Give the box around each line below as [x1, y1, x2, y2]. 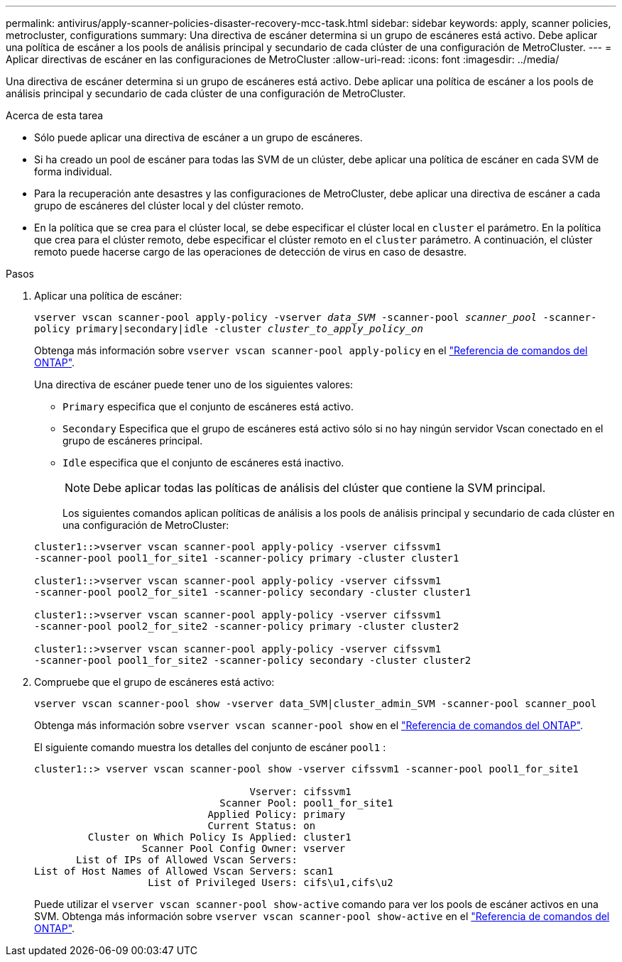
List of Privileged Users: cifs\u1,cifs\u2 [148, 877, 393, 888]
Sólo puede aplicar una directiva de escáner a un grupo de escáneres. [34, 131, 363, 143]
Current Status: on [207, 820, 316, 831]
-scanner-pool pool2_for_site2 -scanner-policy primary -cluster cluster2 [34, 621, 459, 632]
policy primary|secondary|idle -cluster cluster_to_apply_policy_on [34, 323, 423, 334]
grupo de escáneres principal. [62, 434, 203, 447]
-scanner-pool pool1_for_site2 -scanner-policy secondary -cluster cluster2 [34, 655, 471, 666]
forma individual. [34, 165, 112, 177]
